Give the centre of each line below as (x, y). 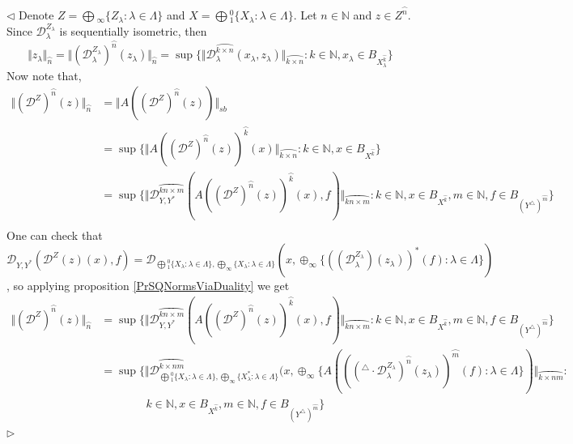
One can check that (55, 235)
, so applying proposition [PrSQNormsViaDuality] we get (148, 286)
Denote (36, 15)
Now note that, (44, 75)
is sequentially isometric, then (133, 30)
